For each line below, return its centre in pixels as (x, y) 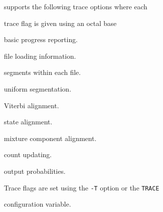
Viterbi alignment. (32, 105)
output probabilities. (35, 171)
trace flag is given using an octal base (60, 23)
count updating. (28, 154)
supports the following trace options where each (76, 6)
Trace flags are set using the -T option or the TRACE (82, 187)
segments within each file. (42, 72)
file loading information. (40, 56)
